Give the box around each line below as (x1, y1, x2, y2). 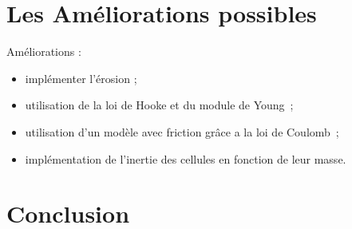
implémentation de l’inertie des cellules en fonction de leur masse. (25, 150, 346, 167)
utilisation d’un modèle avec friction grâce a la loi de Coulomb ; (25, 123, 339, 140)
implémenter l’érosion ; (25, 69, 137, 86)
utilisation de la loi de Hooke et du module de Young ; (25, 97, 294, 113)
